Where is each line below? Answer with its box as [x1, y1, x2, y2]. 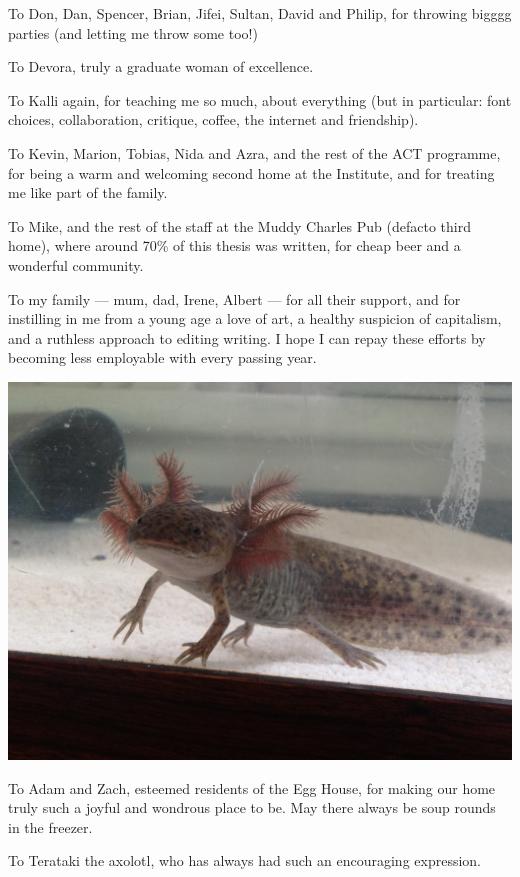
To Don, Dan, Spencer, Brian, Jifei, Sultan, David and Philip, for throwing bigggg [8, 3, 512, 23]
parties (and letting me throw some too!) [8, 22, 258, 43]
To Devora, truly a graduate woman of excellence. [8, 56, 314, 77]
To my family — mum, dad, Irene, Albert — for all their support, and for [8, 288, 461, 309]
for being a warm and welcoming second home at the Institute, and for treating [8, 162, 495, 183]
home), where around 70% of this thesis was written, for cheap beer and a [8, 235, 461, 256]
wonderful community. [8, 254, 144, 275]
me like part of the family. [8, 182, 168, 203]
